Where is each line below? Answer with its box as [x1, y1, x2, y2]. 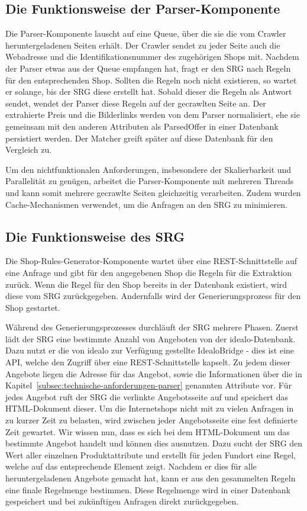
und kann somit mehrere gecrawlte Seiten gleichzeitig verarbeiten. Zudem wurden [5, 186, 301, 198]
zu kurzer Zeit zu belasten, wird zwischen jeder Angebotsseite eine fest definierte [5, 414, 298, 426]
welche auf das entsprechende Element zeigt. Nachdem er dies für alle [5, 460, 257, 473]
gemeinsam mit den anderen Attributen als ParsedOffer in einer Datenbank [5, 120, 279, 132]
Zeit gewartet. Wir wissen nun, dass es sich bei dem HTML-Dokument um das [5, 425, 290, 438]
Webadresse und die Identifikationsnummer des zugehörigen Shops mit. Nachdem [5, 50, 299, 63]
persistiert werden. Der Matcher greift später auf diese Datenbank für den [5, 131, 273, 144]
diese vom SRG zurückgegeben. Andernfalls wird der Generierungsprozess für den [5, 290, 301, 302]
